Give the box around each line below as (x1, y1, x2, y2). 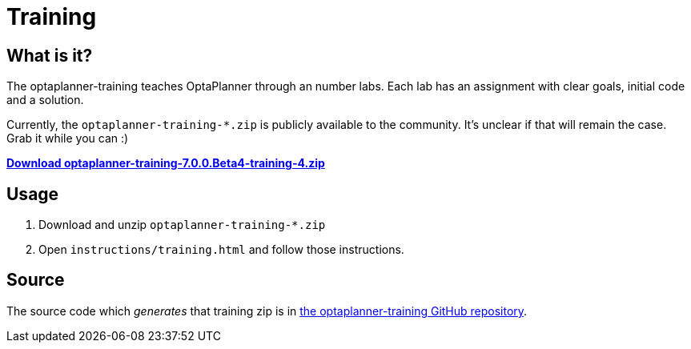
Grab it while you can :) (6, 131, 129, 146)
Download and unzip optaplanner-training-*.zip (38, 218, 326, 232)
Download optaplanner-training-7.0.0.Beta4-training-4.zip (6, 156, 325, 170)
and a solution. (6, 93, 84, 107)
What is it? (6, 45, 93, 66)
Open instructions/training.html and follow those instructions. (38, 243, 404, 257)
